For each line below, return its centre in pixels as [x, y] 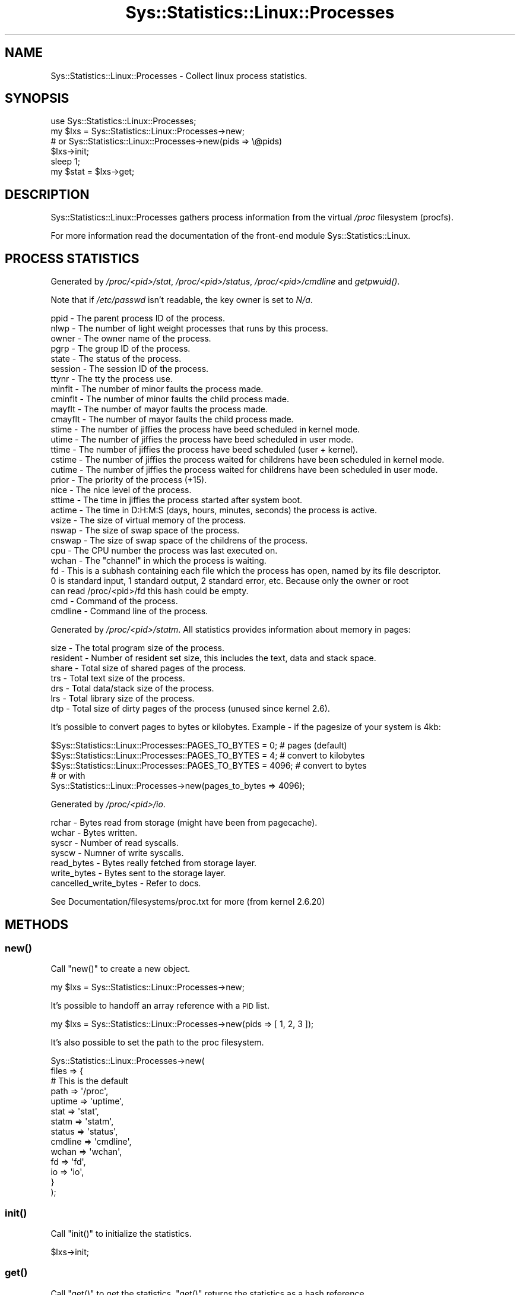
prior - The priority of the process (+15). [129, 480]
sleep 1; [65, 162]
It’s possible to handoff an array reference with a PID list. [160, 1006]
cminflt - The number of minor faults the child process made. [170, 399]
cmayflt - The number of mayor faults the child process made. [172, 419]
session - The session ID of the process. [130, 369]
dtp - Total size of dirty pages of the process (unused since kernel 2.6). [190, 709]
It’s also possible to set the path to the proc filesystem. [157, 1043]
